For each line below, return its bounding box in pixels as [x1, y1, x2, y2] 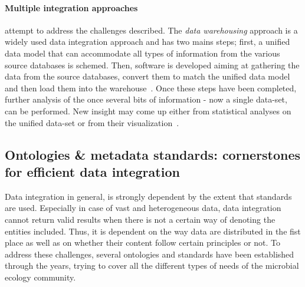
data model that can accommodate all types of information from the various [5, 47, 280, 59]
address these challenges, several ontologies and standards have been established [5, 248, 294, 260]
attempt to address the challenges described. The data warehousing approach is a [5, 24, 298, 36]
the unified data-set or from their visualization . [5, 116, 179, 128]
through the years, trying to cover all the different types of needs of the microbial [5, 259, 299, 272]
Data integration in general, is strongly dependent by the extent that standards [5, 190, 292, 202]
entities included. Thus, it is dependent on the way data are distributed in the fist [5, 225, 301, 237]
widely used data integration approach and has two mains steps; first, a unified [5, 35, 290, 48]
